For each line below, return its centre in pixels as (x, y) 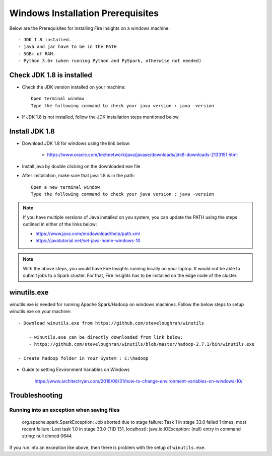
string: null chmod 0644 (47, 436)
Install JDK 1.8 (32, 131)
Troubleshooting (36, 395)
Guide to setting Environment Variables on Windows (76, 369)
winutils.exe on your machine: (40, 312)
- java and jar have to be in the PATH (67, 47)
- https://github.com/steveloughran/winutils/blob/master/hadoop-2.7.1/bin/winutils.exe (142, 344)
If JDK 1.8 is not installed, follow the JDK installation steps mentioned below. (101, 117)
